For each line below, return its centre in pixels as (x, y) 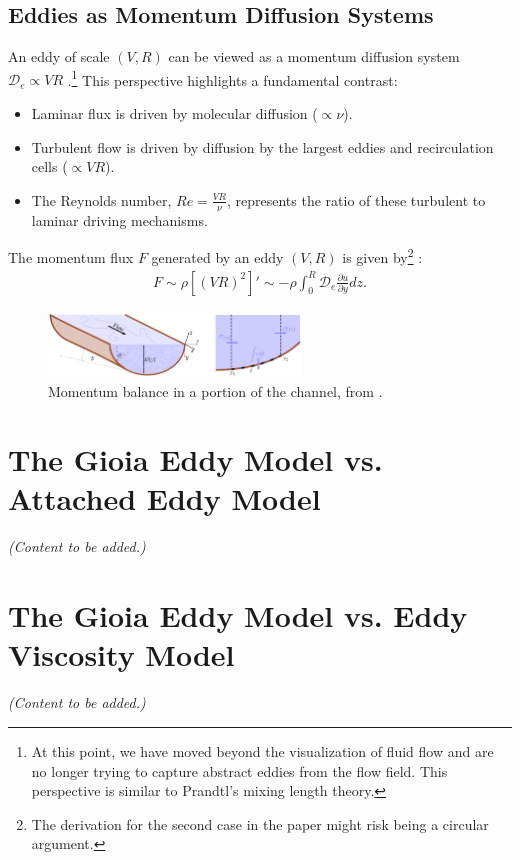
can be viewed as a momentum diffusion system (314, 56)
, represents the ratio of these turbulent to (356, 199)
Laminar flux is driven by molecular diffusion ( (174, 113)
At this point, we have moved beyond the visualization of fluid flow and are (262, 750)
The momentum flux (71, 256)
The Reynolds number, (101, 199)
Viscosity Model (121, 654)
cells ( (49, 166)
